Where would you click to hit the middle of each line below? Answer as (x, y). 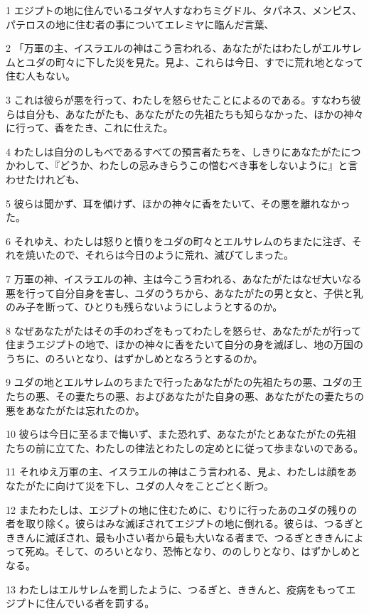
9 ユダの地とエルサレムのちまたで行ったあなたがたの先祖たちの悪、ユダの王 (184, 382)
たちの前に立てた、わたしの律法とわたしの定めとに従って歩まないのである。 (185, 447)
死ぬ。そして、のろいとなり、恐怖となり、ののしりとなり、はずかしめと (193, 551)
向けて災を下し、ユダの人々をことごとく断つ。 (165, 486)
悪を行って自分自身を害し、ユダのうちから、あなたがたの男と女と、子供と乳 (184, 292)
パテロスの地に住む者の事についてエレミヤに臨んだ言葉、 (140, 24)
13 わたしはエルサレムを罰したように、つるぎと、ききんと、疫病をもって (176, 589)
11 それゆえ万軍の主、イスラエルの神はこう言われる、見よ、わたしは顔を (176, 472)
